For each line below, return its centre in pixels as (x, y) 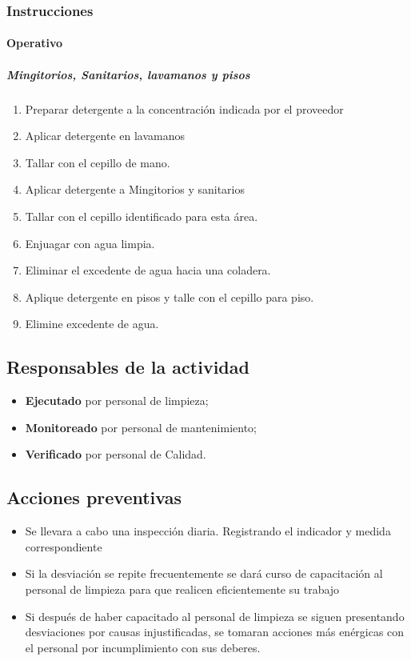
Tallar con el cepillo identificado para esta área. (142, 216)
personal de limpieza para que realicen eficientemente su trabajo (182, 589)
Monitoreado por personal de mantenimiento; (141, 427)
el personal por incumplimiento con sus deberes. (143, 647)
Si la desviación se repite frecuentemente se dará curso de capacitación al (204, 573)
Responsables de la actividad (128, 367)
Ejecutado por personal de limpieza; (117, 401)
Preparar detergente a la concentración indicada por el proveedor (184, 108)
